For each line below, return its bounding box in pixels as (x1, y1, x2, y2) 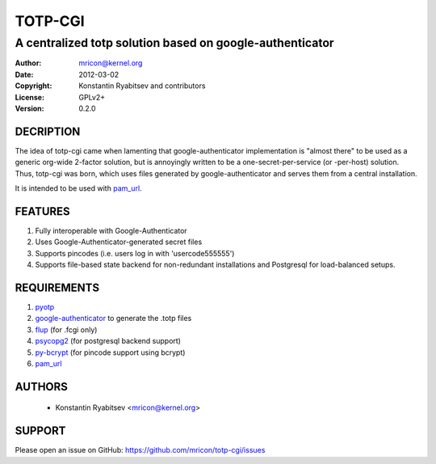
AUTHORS (15, 380, 69, 394)
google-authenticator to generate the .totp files (35, 314, 192, 323)
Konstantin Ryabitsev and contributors (78, 81, 206, 91)
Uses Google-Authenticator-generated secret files (35, 237, 203, 247)
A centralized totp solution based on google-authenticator (15, 36, 334, 50)
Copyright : (15, 81, 52, 91)
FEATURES (15, 205, 70, 218)
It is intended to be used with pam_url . (15, 183, 142, 193)
